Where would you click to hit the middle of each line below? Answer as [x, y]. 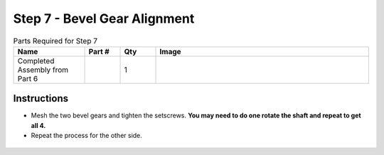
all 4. [38, 125]
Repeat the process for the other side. [86, 136]
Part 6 [28, 78]
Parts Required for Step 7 [55, 41]
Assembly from [43, 70]
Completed [36, 60]
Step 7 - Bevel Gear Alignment [104, 18]
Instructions [41, 98]
